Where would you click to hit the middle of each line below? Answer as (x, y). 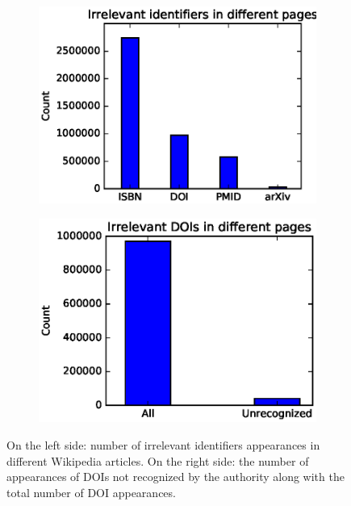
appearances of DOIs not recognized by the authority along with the (175, 477)
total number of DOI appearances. (91, 492)
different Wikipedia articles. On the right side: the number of (158, 460)
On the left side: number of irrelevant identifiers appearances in (163, 445)
